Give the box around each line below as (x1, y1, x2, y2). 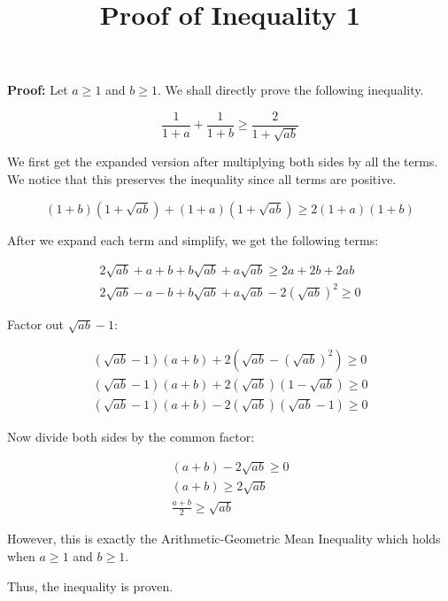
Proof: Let (7, 81, 68, 99)
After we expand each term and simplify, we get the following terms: (7, 230, 379, 249)
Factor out (7, 315, 65, 334)
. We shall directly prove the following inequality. (157, 81, 424, 99)
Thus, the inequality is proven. (7, 576, 174, 595)
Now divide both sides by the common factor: (7, 428, 255, 445)
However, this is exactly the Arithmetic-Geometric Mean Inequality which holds (7, 529, 441, 548)
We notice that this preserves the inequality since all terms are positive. (7, 170, 397, 189)
